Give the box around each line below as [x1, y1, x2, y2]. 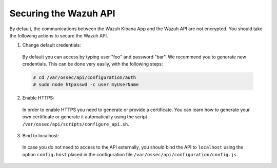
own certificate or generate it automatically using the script [22, 114, 147, 120]
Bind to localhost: [22, 133, 59, 139]
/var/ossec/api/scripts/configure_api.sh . [22, 121, 129, 127]
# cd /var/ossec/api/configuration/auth [33, 75, 136, 80]
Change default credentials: [22, 42, 82, 48]
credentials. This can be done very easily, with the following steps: [22, 61, 164, 67]
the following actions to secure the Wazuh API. [9, 32, 108, 38]
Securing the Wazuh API [9, 8, 115, 19]
